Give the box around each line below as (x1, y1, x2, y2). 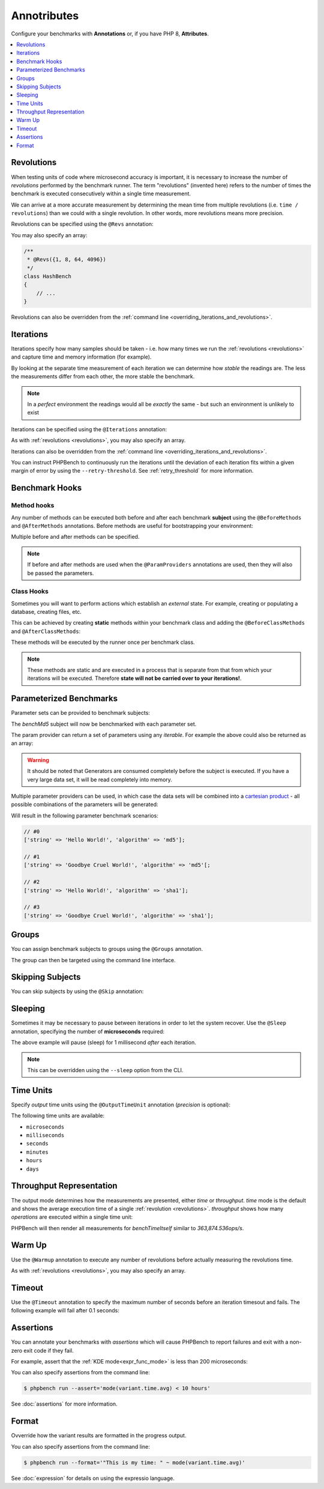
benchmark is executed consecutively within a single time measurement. (11, 190, 191, 198)
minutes (26, 1148, 49, 1156)
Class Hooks (11, 587, 49, 596)
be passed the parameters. (27, 569, 94, 577)
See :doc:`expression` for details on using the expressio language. (11, 1475, 175, 1482)
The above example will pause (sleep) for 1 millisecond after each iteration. (11, 1039, 196, 1046)
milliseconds (26, 1132, 65, 1139)
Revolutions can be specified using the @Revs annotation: (11, 220, 154, 228)
